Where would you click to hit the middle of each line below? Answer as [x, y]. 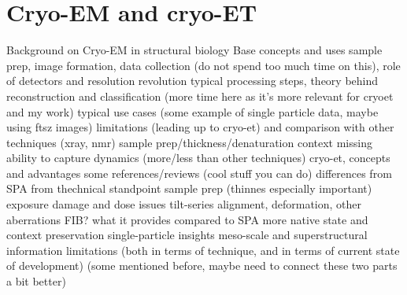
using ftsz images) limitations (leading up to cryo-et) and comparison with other [200, 127]
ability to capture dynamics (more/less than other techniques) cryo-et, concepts [198, 158]
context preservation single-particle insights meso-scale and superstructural [187, 235]
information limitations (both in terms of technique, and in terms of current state [203, 250]
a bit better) [36, 281]
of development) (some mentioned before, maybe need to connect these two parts [202, 265]
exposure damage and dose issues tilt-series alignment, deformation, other [184, 204]
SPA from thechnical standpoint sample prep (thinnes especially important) [189, 188]
